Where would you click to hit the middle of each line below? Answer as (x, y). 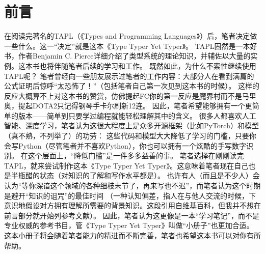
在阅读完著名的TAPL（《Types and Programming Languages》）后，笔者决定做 (131, 36)
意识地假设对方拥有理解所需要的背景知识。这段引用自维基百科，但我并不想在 (132, 205)
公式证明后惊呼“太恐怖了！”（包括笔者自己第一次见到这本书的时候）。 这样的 (132, 86)
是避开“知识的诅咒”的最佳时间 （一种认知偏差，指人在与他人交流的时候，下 (130, 195)
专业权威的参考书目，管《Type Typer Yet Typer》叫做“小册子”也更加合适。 (129, 225)
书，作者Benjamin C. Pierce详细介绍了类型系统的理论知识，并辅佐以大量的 (127, 56)
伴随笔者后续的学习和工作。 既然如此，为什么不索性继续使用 (155, 65)
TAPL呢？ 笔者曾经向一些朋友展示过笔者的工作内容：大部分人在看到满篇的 (129, 76)
